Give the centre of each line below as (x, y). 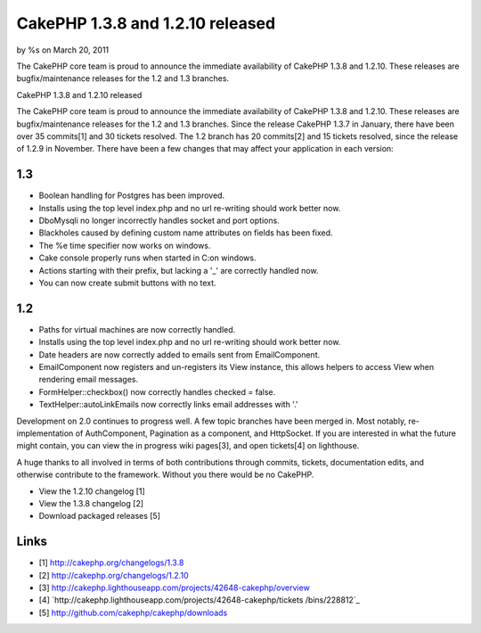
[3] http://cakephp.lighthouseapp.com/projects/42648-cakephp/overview (175, 588)
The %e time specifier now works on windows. (125, 245)
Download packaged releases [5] (99, 516)
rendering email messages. (89, 380)
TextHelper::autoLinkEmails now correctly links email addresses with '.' (168, 405)
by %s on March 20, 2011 (63, 50)
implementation (45, 433)
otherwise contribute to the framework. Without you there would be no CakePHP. (165, 475)
